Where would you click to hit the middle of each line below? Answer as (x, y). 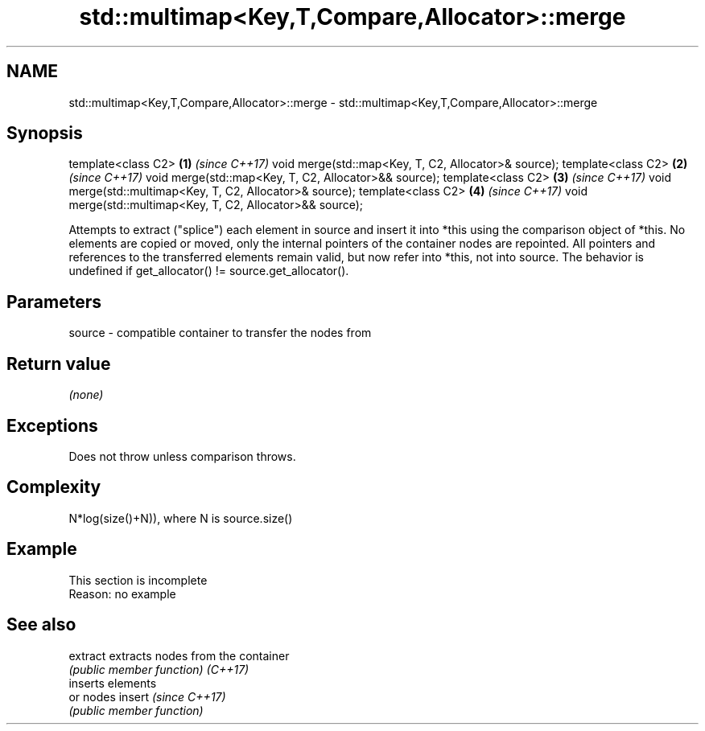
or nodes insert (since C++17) (147, 696)
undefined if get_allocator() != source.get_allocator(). (209, 271)
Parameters (54, 302)
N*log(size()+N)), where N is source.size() (181, 518)
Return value (59, 363)
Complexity (54, 487)
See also (41, 625)
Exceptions (52, 425)
